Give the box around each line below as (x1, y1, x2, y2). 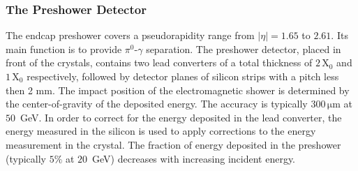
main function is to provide (6, 41, 122, 56)
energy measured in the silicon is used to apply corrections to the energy (6, 124, 316, 138)
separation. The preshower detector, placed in (146, 41, 341, 56)
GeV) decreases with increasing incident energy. (92, 151, 296, 165)
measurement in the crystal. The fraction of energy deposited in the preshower (6, 137, 341, 151)
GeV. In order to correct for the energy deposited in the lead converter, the (20, 110, 342, 124)
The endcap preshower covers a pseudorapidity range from (6, 28, 255, 43)
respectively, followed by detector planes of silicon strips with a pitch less (27, 69, 339, 83)
